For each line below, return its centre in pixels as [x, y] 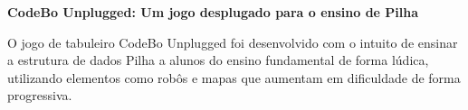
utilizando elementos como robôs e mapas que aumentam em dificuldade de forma [234, 77]
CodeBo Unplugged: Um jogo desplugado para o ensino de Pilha [213, 12]
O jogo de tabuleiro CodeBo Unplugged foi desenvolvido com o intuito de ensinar [233, 42]
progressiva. [40, 95]
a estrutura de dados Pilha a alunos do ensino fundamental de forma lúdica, [218, 60]
